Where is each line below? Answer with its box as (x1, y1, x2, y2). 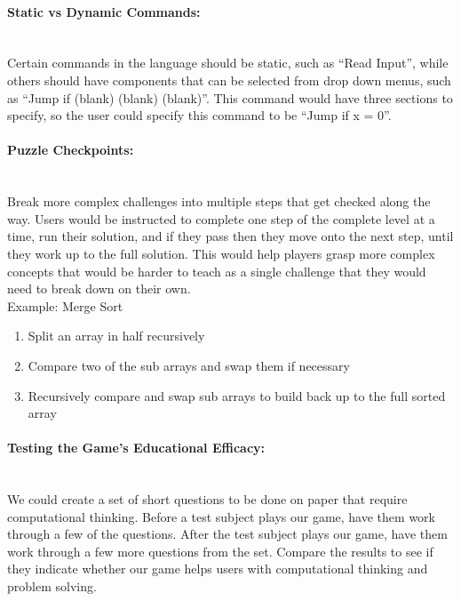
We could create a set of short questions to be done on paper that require (7, 490, 408, 509)
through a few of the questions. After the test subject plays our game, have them (7, 525, 448, 543)
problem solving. (7, 577, 97, 596)
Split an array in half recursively (28, 326, 205, 345)
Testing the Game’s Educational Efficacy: (7, 438, 265, 457)
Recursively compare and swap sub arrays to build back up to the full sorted (28, 386, 446, 405)
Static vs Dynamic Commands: (7, 2, 201, 20)
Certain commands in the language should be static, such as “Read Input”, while (7, 53, 449, 72)
